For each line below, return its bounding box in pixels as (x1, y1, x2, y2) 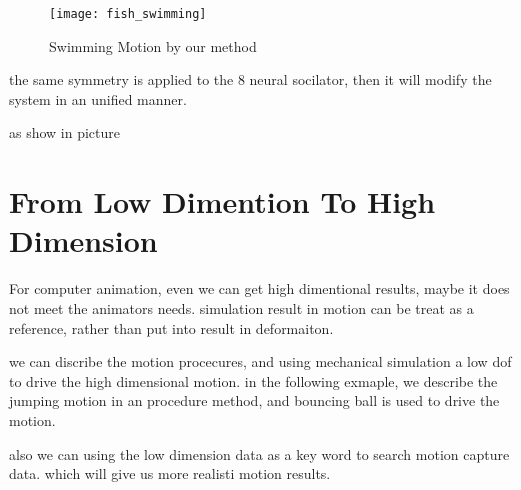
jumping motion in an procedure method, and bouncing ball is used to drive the (9, 390, 500, 411)
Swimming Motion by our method (49, 35, 257, 56)
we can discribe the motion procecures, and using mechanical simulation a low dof (9, 351, 512, 372)
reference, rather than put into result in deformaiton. (9, 317, 334, 338)
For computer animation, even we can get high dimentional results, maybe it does (9, 278, 510, 299)
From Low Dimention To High (9, 181, 436, 222)
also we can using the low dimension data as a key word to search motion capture (9, 443, 510, 464)
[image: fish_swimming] (49, 7, 207, 21)
